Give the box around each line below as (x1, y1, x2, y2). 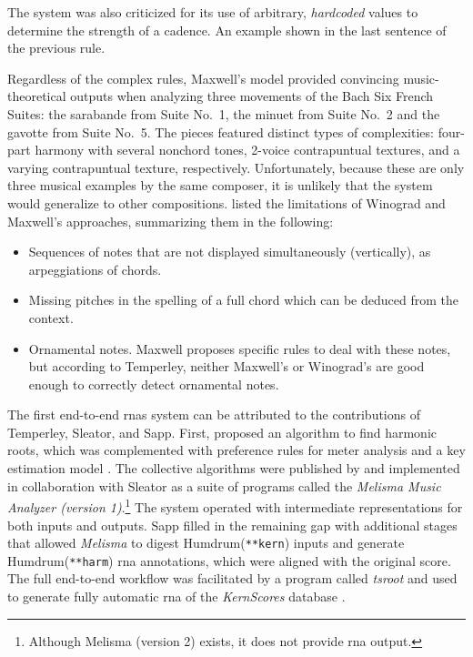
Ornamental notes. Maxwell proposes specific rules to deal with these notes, (28, 339, 451, 358)
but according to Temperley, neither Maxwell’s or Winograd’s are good (28, 357, 425, 376)
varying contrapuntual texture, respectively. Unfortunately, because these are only (7, 157, 465, 177)
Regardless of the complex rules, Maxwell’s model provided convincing (7, 68, 399, 87)
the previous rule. (7, 38, 106, 57)
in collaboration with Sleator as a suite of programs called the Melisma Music (7, 476, 441, 495)
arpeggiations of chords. (28, 259, 162, 278)
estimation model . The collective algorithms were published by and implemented (7, 459, 460, 478)
